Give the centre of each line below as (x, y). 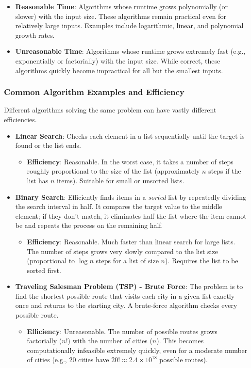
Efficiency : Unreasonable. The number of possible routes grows (122, 331)
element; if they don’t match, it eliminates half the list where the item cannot (131, 216)
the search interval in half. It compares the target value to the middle (119, 206)
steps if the (225, 171)
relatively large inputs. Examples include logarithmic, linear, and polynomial (129, 25)
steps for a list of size (127, 261)
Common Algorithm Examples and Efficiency (94, 92)
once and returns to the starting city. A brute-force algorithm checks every (126, 305)
